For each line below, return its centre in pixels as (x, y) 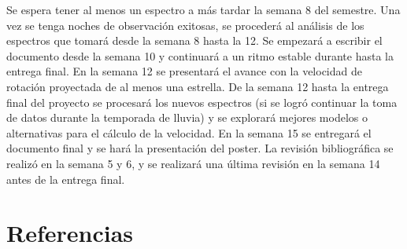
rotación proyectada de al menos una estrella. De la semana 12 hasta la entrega (198, 86)
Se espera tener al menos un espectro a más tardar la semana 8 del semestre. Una (203, 9)
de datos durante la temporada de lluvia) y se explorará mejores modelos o (187, 117)
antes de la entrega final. (66, 179)
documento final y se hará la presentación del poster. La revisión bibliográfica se (200, 148)
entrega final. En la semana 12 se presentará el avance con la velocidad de (184, 71)
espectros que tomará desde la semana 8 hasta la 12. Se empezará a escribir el (194, 40)
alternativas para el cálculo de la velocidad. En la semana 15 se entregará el (189, 132)
